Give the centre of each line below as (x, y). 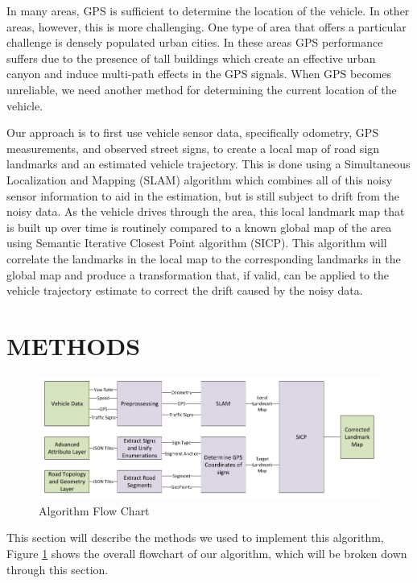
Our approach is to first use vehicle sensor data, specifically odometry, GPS (193, 132)
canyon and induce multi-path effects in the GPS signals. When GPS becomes (199, 74)
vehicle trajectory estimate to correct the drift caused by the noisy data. (185, 290)
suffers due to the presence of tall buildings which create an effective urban (191, 58)
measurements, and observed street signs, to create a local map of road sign (193, 148)
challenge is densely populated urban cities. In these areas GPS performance (195, 42)
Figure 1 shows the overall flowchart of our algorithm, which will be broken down (207, 554)
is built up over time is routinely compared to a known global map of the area (199, 227)
